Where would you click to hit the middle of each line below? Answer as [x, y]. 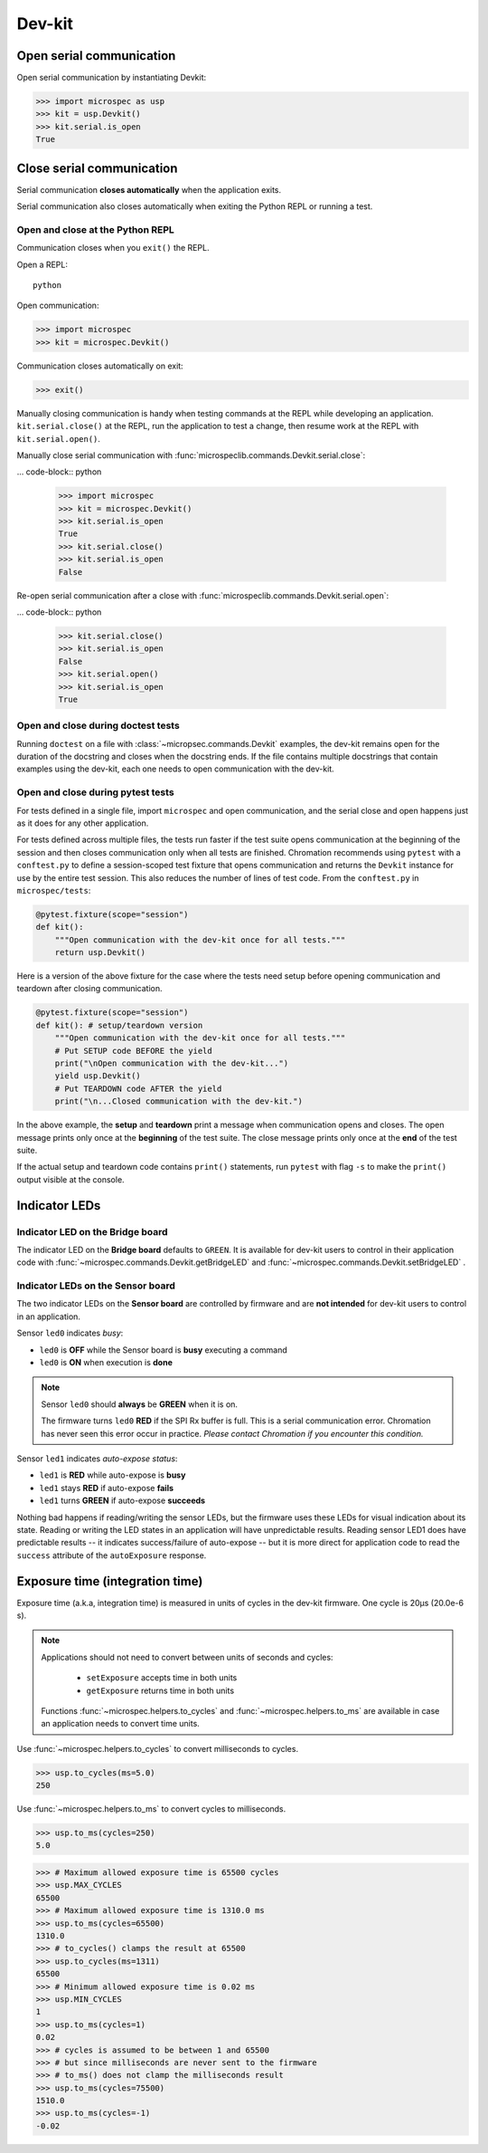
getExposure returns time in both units [160, 1690]
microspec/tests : [54, 890]
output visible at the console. [71, 1179]
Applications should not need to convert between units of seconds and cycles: [187, 1657]
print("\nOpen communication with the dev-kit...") [172, 1063]
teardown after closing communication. [89, 989]
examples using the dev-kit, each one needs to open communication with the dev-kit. [175, 769]
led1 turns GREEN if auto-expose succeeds [122, 1501]
